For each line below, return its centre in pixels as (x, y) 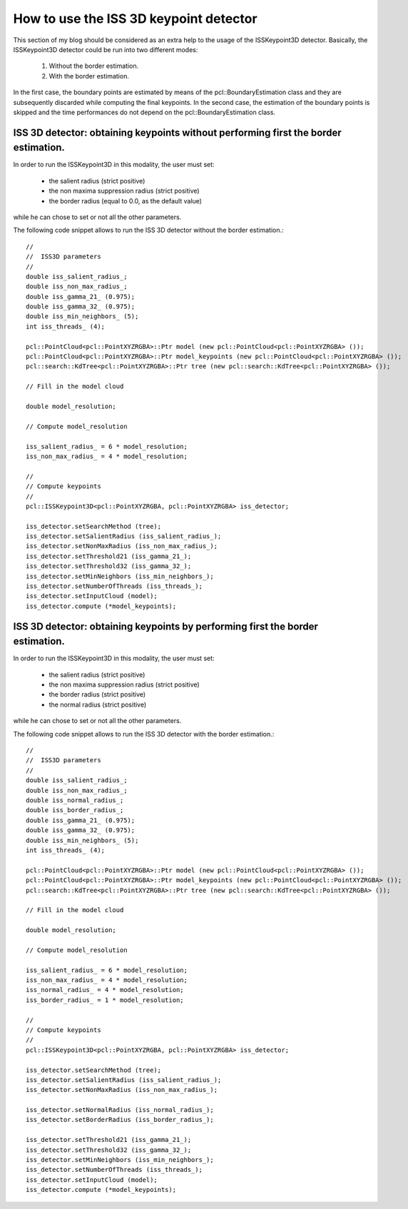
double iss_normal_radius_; (75, 800)
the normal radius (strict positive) (98, 704)
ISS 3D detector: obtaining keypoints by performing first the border (166, 626)
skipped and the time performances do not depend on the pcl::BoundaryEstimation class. (144, 112)
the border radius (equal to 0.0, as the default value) (126, 201)
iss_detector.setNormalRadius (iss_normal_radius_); (120, 1110)
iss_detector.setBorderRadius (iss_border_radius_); (120, 1120)
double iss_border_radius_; (75, 810)
